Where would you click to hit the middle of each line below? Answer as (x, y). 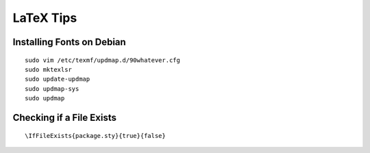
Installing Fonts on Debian (69, 42)
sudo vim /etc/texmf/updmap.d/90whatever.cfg (103, 60)
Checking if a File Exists (64, 117)
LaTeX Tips (45, 18)
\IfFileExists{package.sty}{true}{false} (95, 136)
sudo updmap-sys (52, 88)
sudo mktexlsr (48, 69)
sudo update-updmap (58, 79)
